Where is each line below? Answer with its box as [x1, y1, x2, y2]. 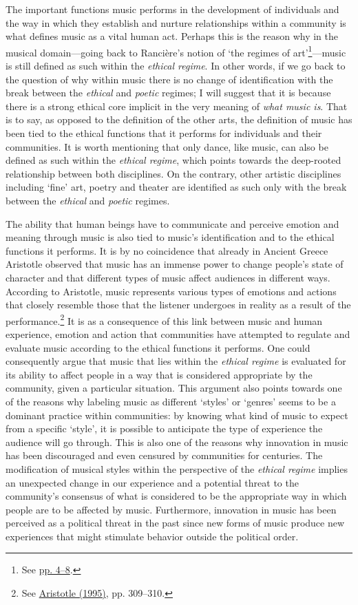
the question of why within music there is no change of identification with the [6, 72, 333, 86]
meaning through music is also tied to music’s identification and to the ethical [6, 230, 335, 244]
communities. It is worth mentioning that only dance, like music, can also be [6, 139, 328, 153]
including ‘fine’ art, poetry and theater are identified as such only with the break [6, 180, 347, 194]
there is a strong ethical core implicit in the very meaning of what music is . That [6, 98, 348, 113]
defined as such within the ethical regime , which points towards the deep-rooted [6, 153, 341, 167]
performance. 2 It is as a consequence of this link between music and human [6, 311, 323, 328]
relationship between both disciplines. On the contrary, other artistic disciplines [6, 166, 341, 180]
